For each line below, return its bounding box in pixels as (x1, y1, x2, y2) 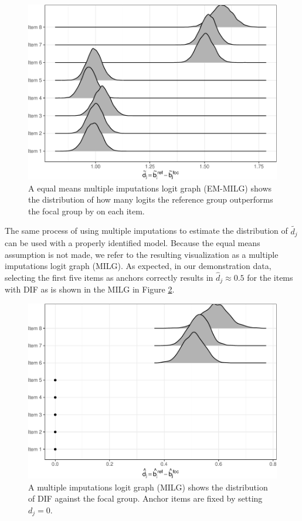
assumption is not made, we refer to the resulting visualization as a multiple (5, 248, 279, 260)
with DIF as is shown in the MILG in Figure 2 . (5, 283, 175, 295)
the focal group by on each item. (28, 204, 145, 217)
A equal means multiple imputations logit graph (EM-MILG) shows (28, 181, 272, 194)
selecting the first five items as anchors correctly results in (5, 271, 213, 283)
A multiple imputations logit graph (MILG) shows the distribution (28, 480, 268, 493)
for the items (247, 271, 293, 283)
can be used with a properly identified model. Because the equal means (5, 236, 260, 248)
